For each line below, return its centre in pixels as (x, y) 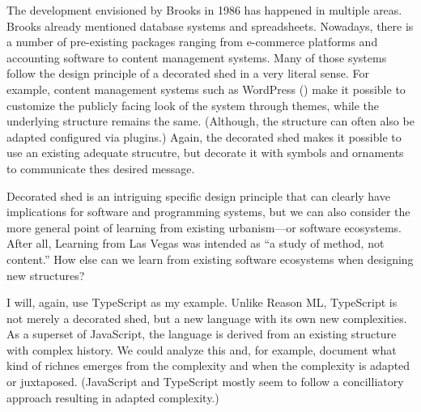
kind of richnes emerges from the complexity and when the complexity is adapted (208, 365)
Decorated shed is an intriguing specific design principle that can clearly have (198, 195)
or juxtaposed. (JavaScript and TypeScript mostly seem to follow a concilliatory (205, 382)
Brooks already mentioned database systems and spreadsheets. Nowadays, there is (210, 25)
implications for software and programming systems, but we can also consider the (208, 212)
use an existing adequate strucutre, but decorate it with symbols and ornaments (205, 153)
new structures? (46, 275)
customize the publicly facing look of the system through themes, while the (193, 105)
